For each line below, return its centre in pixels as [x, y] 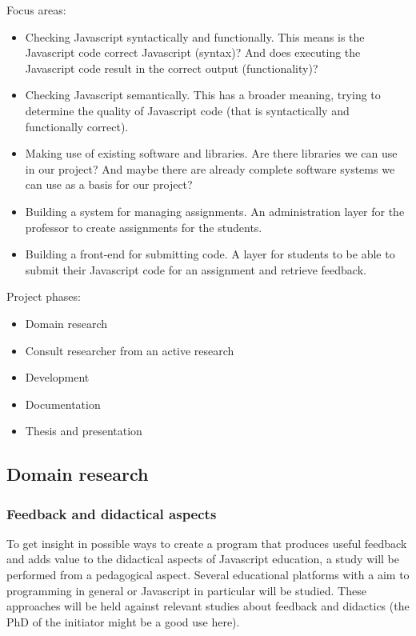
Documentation [63, 404]
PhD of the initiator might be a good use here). [123, 621]
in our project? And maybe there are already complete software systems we [210, 168]
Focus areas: [36, 10]
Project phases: [44, 296]
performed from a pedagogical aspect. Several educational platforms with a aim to [208, 575]
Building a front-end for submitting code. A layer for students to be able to [210, 254]
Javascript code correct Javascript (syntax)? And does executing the [193, 52]
